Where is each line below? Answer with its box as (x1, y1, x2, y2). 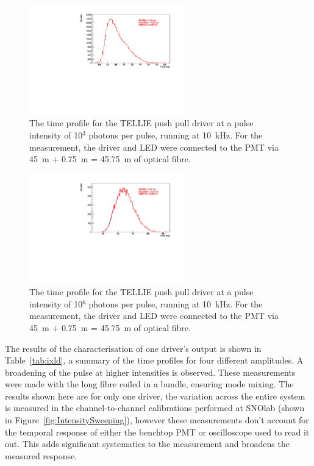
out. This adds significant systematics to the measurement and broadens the (5, 437, 290, 450)
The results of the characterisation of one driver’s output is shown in (5, 342, 262, 354)
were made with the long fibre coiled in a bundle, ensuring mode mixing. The (5, 378, 294, 390)
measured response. (5, 449, 77, 462)
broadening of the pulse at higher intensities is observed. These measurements (5, 365, 296, 378)
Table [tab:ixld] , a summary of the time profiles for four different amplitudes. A (5, 354, 304, 367)
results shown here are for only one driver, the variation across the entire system (5, 389, 305, 402)
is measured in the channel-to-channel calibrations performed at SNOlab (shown (5, 401, 305, 414)
